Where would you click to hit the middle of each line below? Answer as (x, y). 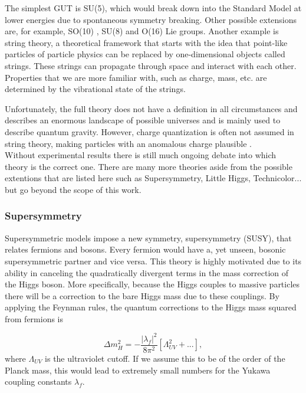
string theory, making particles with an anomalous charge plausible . (128, 143)
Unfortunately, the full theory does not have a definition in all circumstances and (151, 108)
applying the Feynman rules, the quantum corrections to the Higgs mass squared (151, 307)
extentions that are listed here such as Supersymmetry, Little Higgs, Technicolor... (153, 178)
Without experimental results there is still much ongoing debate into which (141, 155)
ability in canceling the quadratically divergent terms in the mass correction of (147, 272)
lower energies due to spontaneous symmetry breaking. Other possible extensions (151, 19)
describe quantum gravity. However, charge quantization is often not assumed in (149, 131)
